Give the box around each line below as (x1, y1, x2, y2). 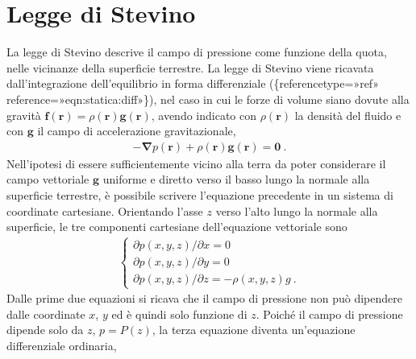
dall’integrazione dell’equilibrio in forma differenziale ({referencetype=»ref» (6, 75, 379, 92)
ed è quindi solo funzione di (111, 305, 248, 322)
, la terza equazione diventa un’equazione (152, 321, 356, 338)
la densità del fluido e (294, 106, 401, 123)
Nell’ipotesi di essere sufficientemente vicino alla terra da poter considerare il (6, 155, 386, 171)
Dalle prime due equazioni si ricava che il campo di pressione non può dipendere (6, 290, 402, 307)
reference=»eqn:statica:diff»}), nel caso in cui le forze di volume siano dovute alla (6, 90, 410, 107)
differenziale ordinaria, (6, 337, 117, 354)
